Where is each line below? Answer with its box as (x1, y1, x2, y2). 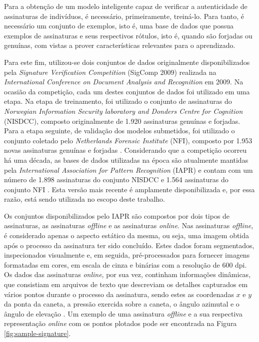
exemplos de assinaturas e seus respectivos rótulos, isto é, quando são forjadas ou (4, 30, 252, 40)
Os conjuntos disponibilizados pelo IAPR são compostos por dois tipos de (4, 210, 230, 221)
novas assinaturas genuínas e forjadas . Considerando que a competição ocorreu (4, 145, 247, 155)
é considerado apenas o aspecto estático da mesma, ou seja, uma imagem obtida (4, 230, 249, 241)
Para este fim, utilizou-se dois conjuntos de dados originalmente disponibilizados (4, 56, 250, 67)
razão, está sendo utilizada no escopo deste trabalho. (4, 194, 165, 204)
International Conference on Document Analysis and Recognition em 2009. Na (4, 76, 243, 87)
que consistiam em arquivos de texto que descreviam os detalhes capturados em (4, 279, 248, 290)
